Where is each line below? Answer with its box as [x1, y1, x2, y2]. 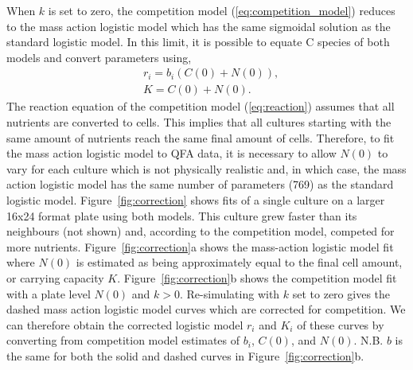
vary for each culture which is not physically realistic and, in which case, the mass [6, 160, 407, 177]
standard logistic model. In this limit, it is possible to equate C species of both [6, 33, 390, 50]
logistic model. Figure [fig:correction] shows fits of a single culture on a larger [6, 192, 385, 208]
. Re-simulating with [180, 285, 280, 302]
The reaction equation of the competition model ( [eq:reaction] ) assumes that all [6, 98, 395, 115]
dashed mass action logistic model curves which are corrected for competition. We [6, 301, 406, 317]
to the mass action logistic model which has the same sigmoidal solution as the [6, 18, 391, 34]
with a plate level [6, 285, 91, 302]
